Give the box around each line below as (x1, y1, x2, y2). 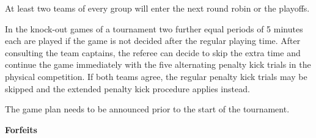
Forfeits (5, 123, 37, 136)
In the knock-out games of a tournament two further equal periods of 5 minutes (5, 22, 303, 35)
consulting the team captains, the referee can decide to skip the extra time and (5, 46, 301, 59)
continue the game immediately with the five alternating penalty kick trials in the (5, 58, 311, 71)
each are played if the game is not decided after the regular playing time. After (5, 34, 301, 47)
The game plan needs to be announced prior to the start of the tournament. (5, 103, 290, 115)
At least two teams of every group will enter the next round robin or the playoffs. (5, 2, 310, 14)
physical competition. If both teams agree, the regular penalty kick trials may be (5, 70, 307, 82)
